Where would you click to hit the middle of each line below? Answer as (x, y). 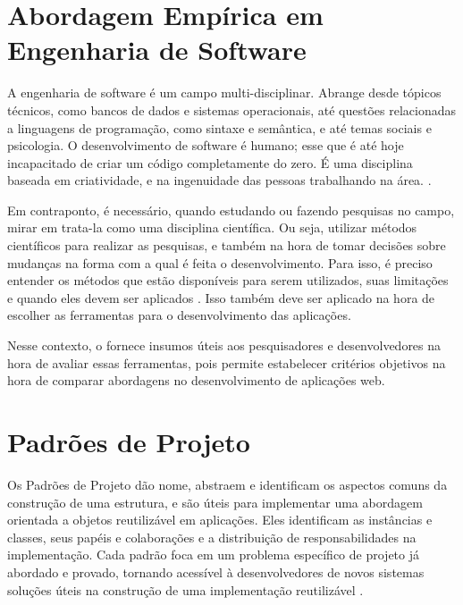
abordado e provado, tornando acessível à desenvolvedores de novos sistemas (216, 571)
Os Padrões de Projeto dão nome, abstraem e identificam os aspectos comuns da (227, 484)
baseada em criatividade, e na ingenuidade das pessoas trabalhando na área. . (219, 180)
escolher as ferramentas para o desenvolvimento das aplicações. (179, 315)
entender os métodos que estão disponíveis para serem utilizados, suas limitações (228, 280)
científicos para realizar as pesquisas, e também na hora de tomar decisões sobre (227, 245)
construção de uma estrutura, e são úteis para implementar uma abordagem (215, 502)
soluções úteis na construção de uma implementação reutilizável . (185, 589)
